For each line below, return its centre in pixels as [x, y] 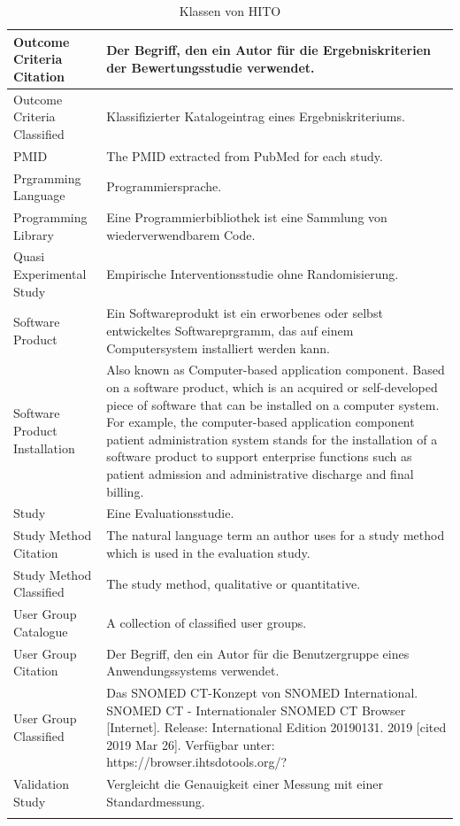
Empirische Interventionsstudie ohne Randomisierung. [253, 273]
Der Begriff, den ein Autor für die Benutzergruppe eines [258, 653]
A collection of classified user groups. [207, 622]
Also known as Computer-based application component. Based [276, 370]
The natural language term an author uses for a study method [276, 535]
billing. [125, 491]
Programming [50, 216]
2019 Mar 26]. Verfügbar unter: [191, 744]
